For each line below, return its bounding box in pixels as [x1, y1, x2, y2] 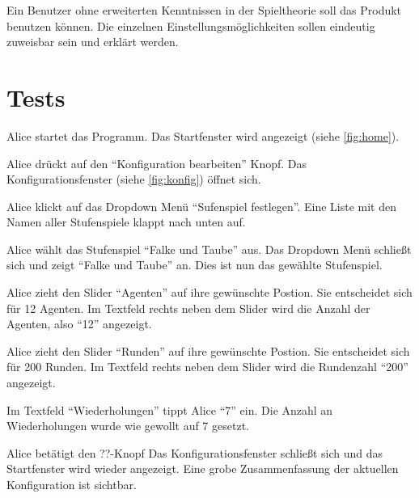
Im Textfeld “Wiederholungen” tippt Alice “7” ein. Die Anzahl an [6, 401, 333, 418]
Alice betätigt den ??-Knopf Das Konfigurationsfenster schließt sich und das [6, 444, 383, 461]
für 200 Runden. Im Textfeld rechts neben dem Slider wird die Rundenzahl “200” [6, 358, 408, 375]
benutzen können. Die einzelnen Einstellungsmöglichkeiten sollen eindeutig [6, 17, 375, 34]
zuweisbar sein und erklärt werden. [6, 33, 179, 50]
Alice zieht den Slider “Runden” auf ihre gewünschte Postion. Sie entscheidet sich [6, 342, 410, 359]
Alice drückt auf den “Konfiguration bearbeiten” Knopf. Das [6, 154, 307, 171]
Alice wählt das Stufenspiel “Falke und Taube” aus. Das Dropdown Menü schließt [6, 240, 412, 257]
